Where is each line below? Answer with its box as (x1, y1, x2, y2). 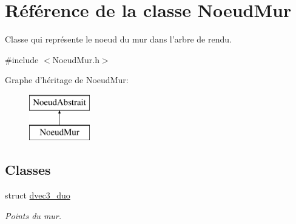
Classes (5, 160, 51, 179)
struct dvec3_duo (5, 189, 70, 202)
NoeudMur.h (52, 53, 100, 66)
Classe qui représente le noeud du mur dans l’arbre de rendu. (5, 33, 232, 46)
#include (5, 53, 39, 66)
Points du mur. (5, 209, 62, 222)
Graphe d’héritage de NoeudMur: (5, 73, 129, 86)
